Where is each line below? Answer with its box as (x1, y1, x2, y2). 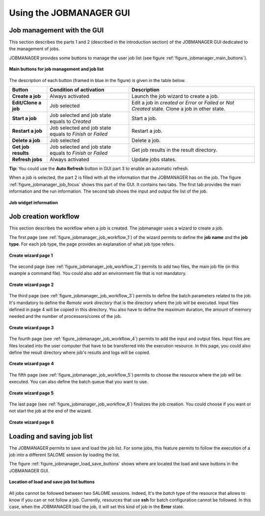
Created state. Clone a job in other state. (132, 106, 226, 113)
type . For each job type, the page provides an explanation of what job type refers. (9, 241, 175, 247)
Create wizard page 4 (9, 361, 54, 367)
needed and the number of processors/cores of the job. (9, 314, 122, 319)
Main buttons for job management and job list (9, 66, 104, 72)
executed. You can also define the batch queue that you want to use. (9, 379, 148, 385)
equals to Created (50, 118, 91, 125)
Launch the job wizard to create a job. (132, 93, 219, 100)
